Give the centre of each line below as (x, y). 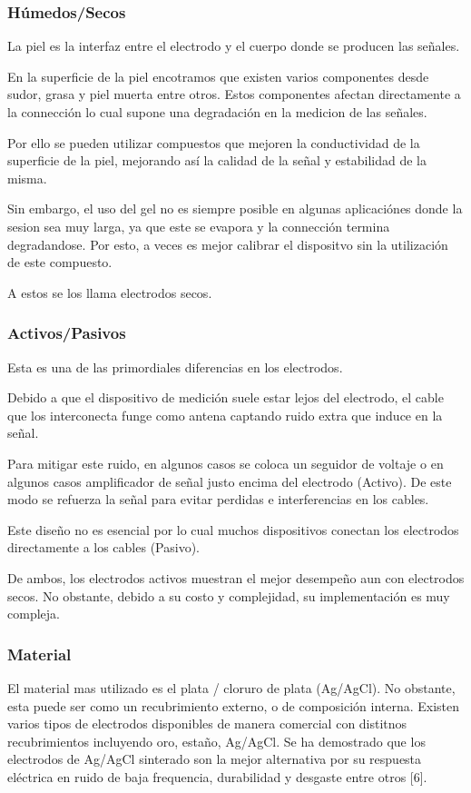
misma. (27, 178)
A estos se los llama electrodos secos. (110, 292)
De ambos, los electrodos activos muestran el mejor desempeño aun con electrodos (236, 577)
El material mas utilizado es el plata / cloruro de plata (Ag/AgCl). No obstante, (231, 687)
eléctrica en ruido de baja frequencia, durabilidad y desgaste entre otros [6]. (217, 776)
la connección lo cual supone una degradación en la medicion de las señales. (217, 112)
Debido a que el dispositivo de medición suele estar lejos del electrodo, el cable (226, 397)
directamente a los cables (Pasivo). (103, 547)
